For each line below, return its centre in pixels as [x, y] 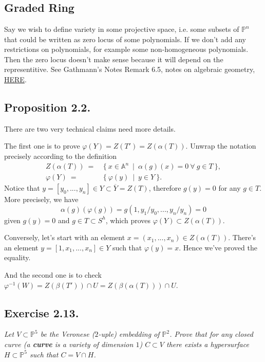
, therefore [165, 188]
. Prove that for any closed [211, 334]
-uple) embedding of [129, 334]
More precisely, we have [41, 199]
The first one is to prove [42, 146]
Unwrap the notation [223, 146]
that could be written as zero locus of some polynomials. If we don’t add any [125, 39]
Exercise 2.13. [42, 312]
